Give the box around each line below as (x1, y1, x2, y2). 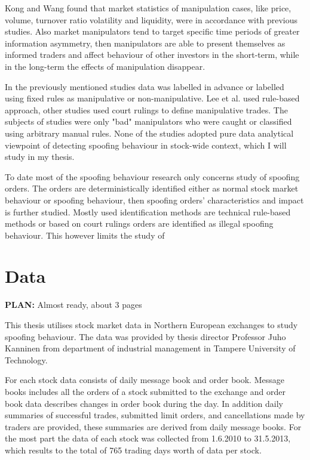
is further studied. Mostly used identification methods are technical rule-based (5, 205, 291, 218)
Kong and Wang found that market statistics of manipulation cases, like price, (5, 2, 291, 14)
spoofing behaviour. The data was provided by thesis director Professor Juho (5, 330, 286, 342)
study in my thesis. (5, 150, 75, 163)
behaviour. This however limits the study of (5, 229, 165, 241)
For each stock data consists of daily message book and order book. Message (5, 373, 284, 386)
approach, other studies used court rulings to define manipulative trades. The (5, 103, 288, 116)
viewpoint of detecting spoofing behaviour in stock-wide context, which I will (5, 138, 287, 151)
